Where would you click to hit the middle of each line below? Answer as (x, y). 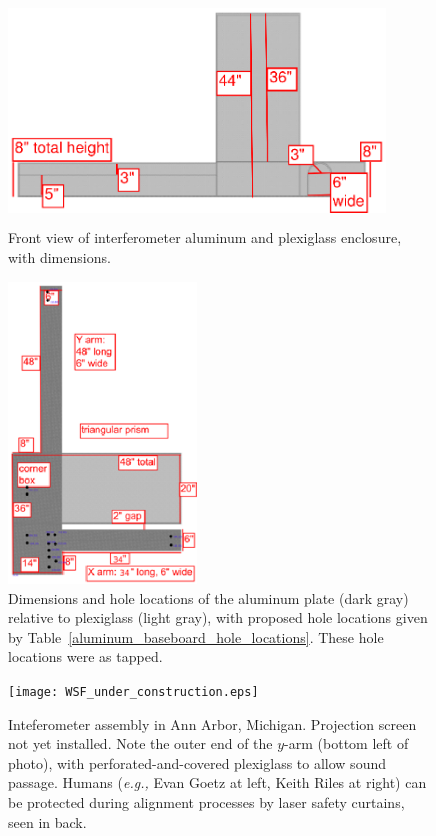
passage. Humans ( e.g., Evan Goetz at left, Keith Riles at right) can (217, 782)
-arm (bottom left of (346, 743)
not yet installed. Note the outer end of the (140, 743)
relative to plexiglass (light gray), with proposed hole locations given (218, 617)
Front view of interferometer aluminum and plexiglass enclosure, (205, 237)
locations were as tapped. (85, 656)
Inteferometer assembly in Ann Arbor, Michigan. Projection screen (212, 723)
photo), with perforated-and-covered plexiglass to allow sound (197, 762)
